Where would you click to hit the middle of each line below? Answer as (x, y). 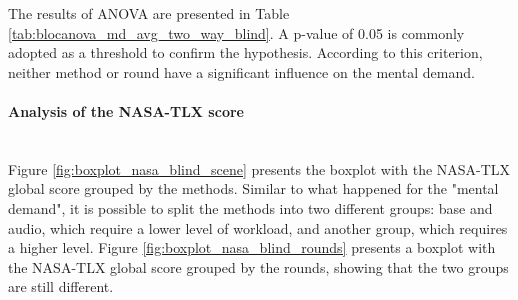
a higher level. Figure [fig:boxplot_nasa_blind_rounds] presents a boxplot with (252, 247)
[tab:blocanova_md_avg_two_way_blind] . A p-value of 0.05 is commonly (236, 32)
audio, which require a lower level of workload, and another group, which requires (258, 227)
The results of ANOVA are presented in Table (149, 13)
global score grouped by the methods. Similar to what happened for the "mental (253, 188)
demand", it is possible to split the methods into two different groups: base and (250, 207)
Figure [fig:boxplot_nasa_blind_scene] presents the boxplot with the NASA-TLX (259, 168)
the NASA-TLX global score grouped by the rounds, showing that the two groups (258, 266)
